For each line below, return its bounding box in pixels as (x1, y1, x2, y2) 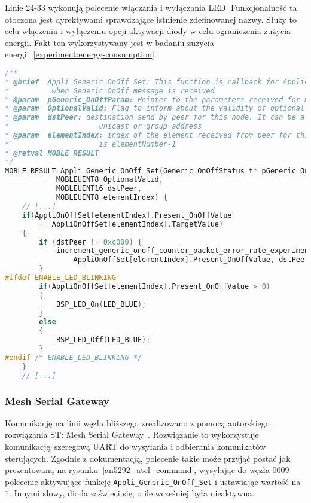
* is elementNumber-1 (5, 139, 176, 148)
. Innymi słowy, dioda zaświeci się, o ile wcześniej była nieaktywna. (9, 487, 255, 499)
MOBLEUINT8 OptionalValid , (56, 175, 163, 184)
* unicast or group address (5, 122, 202, 131)
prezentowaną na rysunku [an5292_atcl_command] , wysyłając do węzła (5, 464, 270, 476)
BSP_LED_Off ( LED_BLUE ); (56, 336, 151, 345)
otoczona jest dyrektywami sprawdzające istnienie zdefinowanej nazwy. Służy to (5, 13, 297, 25)
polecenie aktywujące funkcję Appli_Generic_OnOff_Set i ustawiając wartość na (5, 475, 301, 487)
